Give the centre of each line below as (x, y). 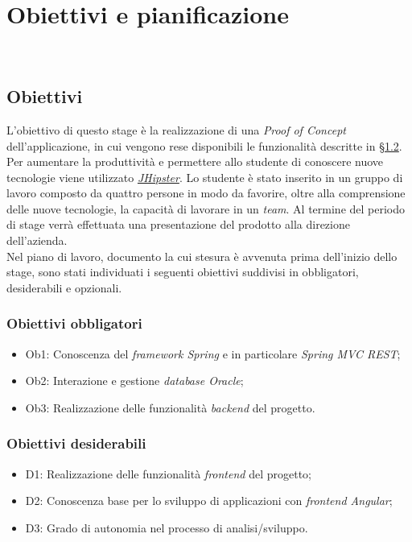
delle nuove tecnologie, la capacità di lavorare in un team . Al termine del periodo (206, 208)
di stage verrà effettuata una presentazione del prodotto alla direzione (178, 224)
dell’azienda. (37, 240)
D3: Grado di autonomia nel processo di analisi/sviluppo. (167, 527)
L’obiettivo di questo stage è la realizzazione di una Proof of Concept (176, 129)
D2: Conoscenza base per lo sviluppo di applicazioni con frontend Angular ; (209, 501)
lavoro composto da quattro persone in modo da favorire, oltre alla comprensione (206, 193)
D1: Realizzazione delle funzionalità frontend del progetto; (168, 473)
